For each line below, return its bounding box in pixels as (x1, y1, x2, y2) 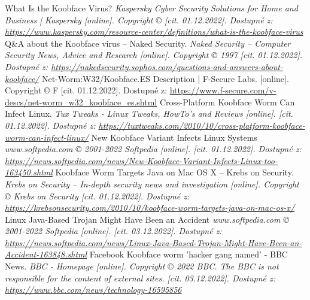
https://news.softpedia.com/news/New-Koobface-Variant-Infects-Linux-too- (5, 154, 278, 166)
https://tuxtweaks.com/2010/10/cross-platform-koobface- (98, 119, 305, 131)
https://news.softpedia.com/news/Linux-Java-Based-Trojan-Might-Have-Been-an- (5, 236, 302, 249)
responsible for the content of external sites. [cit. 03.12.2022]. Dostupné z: (5, 271, 276, 284)
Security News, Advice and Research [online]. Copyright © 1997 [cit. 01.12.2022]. (5, 49, 303, 61)
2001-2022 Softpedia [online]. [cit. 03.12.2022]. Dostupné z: (5, 225, 222, 237)
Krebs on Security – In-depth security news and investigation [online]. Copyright (5, 177, 299, 190)
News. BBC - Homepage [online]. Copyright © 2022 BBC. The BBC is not (5, 260, 279, 272)
